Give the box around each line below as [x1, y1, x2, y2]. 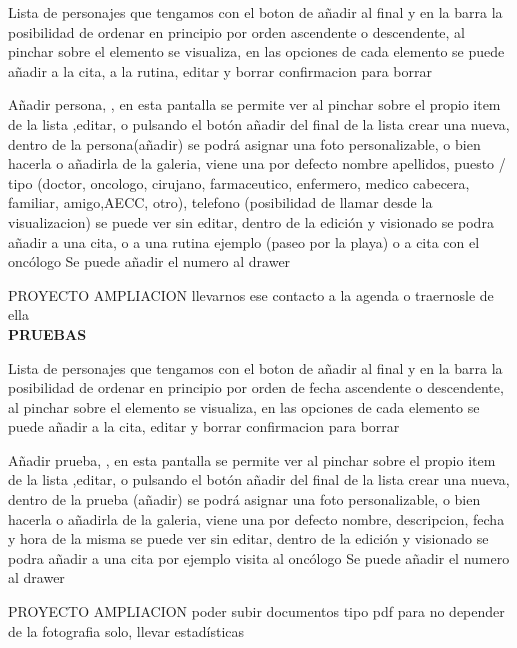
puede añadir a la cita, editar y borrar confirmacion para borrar [8, 416, 400, 437]
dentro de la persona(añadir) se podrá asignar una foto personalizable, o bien [8, 133, 481, 154]
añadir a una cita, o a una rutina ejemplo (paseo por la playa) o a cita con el [8, 231, 480, 252]
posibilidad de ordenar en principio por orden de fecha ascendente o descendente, [8, 377, 504, 398]
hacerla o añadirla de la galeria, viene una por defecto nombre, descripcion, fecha [8, 508, 505, 529]
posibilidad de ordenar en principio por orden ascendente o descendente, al [8, 21, 466, 42]
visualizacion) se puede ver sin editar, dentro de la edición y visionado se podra [8, 211, 494, 232]
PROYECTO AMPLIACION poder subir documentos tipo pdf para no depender [8, 601, 505, 622]
